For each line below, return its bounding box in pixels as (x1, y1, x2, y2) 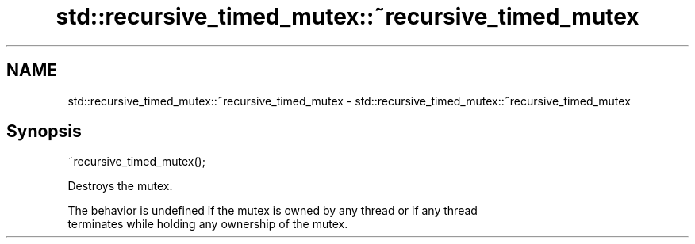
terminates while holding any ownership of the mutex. (67, 217, 348, 231)
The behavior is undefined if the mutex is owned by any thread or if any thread (67, 204, 478, 218)
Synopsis (6, 121, 82, 142)
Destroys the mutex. (67, 179, 173, 193)
